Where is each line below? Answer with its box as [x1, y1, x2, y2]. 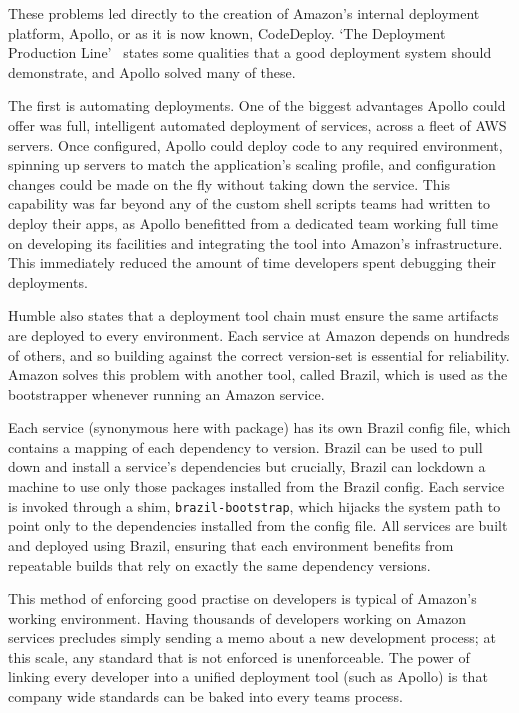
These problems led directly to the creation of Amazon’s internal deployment [8, 3, 480, 23]
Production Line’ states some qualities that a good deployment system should [8, 42, 492, 63]
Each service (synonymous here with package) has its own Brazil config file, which [8, 417, 511, 438]
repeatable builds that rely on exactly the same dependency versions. [8, 554, 431, 575]
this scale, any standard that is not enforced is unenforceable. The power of [8, 646, 470, 667]
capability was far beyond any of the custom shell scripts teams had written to [8, 193, 491, 214]
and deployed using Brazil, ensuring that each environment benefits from [8, 534, 454, 555]
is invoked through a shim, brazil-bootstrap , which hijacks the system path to [8, 495, 501, 516]
